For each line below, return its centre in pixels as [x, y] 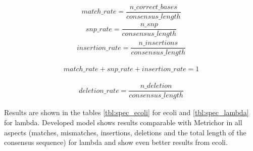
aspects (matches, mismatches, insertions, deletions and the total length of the [125, 132]
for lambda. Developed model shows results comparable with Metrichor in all [123, 122]
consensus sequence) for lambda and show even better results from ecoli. [116, 142]
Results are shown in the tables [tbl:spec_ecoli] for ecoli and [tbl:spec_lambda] [126, 112]
